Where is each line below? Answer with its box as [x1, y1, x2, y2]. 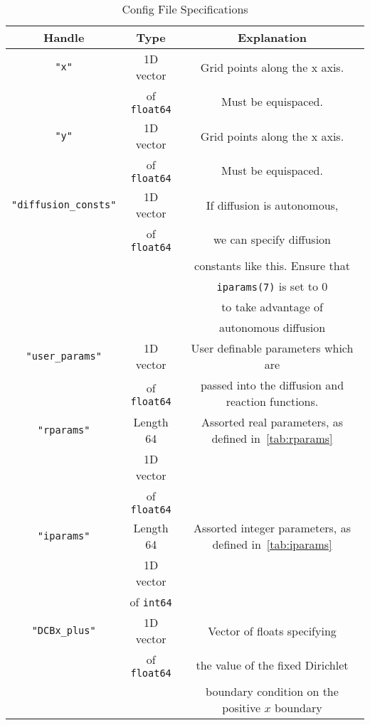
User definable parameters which [191, 340, 354, 356]
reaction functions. [226, 393, 319, 409]
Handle [43, 29, 85, 45]
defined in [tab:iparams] [212, 536, 332, 552]
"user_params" [26, 350, 102, 362]
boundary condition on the [206, 683, 339, 699]
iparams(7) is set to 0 [216, 278, 328, 294]
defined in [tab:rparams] [211, 430, 333, 446]
